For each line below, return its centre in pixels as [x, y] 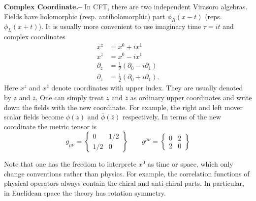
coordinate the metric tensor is [50, 126]
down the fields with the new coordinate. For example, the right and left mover [123, 107]
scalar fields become [34, 117]
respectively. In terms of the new [172, 117]
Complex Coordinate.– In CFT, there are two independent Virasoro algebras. [126, 6]
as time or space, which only [190, 164]
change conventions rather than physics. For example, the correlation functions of [127, 173]
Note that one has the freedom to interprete [70, 164]
